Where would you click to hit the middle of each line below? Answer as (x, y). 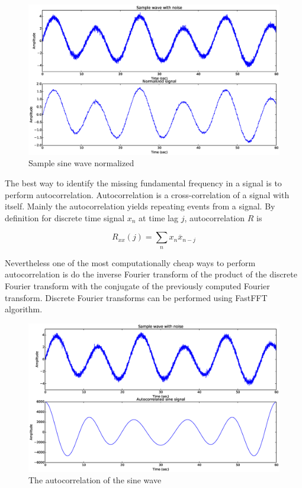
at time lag (158, 217)
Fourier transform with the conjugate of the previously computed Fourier (137, 285)
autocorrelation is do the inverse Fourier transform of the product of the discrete (151, 274)
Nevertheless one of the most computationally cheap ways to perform (130, 262)
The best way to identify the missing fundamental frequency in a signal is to (143, 183)
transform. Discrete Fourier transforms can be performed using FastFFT (136, 297)
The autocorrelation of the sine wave (95, 480)
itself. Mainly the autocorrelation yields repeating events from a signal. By (140, 206)
